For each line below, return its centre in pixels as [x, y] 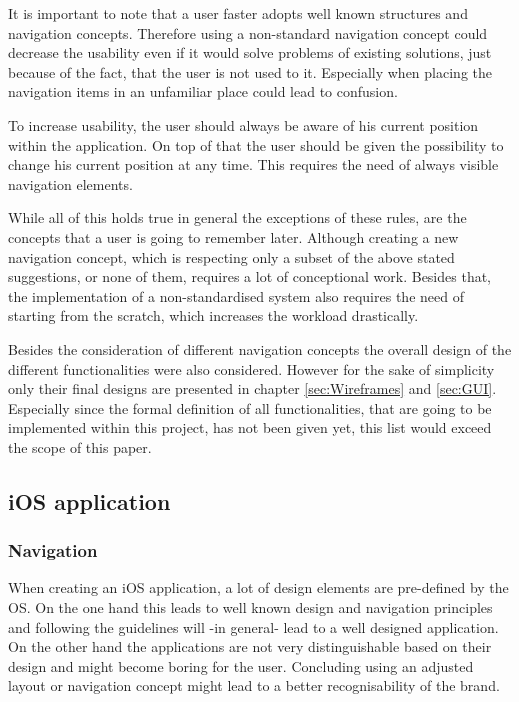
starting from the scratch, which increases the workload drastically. [213, 315]
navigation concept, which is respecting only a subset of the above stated [231, 256]
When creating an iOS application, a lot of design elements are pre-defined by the [258, 587]
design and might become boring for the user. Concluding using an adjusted [241, 665]
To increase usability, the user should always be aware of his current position [243, 124]
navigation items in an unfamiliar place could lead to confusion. [203, 91]
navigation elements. [70, 183]
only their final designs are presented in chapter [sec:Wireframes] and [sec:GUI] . [252, 388]
